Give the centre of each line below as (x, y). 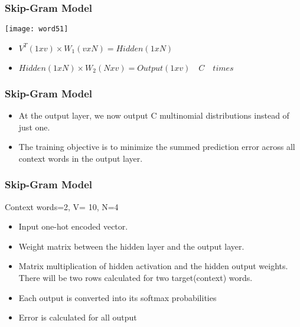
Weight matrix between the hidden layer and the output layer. (131, 246)
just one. (34, 127)
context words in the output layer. (81, 158)
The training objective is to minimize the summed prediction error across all (157, 147)
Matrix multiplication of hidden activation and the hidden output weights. (153, 266)
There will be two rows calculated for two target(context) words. (136, 278)
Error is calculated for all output (78, 317)
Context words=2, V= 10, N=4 (62, 206)
